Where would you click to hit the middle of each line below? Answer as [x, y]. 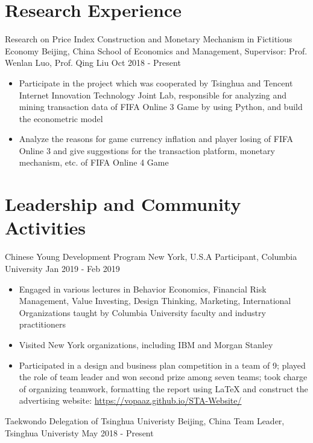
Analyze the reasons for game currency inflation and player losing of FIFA [156, 139]
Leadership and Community [123, 204]
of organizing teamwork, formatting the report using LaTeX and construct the [163, 388]
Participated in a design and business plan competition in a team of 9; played [162, 365]
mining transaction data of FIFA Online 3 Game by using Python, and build [161, 107]
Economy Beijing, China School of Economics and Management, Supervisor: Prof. [156, 50]
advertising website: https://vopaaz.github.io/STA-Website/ [130, 400]
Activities [46, 228]
